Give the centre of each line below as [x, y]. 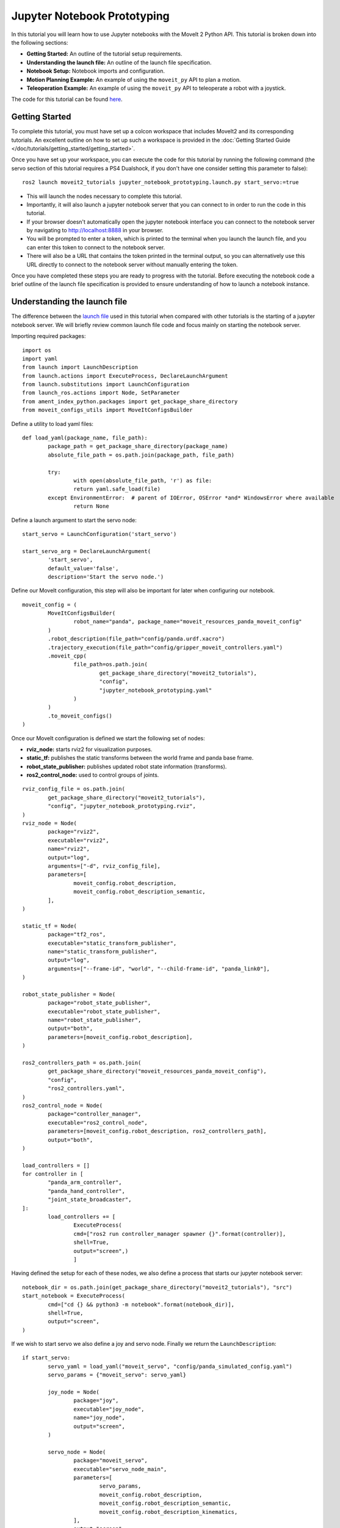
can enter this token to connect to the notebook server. [96, 247]
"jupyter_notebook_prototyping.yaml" [156, 690]
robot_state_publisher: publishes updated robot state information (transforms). [127, 766]
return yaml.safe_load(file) [117, 489]
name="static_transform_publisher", [103, 951]
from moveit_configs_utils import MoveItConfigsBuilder [107, 410]
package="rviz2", [74, 832]
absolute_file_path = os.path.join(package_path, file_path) [141, 455]
